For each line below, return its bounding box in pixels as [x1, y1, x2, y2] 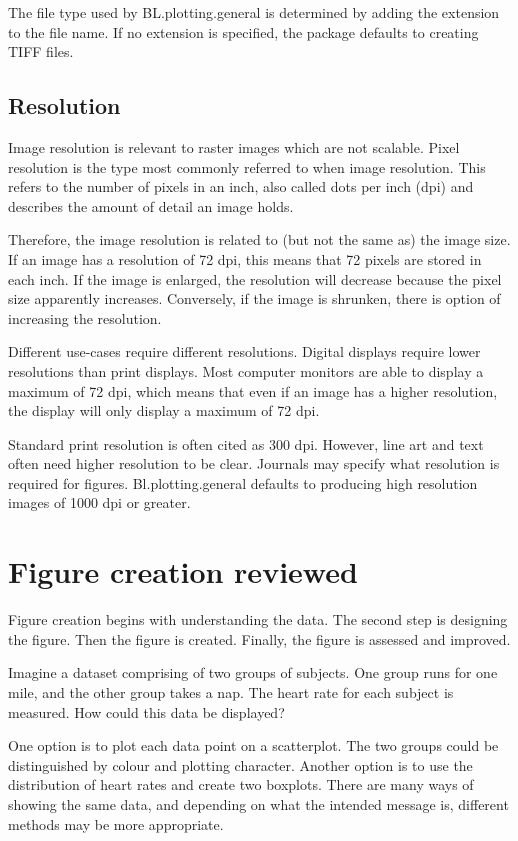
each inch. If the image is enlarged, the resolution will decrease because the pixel [8, 268, 502, 289]
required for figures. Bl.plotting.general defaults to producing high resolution [8, 472, 478, 493]
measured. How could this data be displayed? [8, 701, 285, 722]
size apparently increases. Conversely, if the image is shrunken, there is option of [8, 288, 501, 309]
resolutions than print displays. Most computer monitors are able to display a [8, 360, 484, 381]
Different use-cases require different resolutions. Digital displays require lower [8, 341, 481, 362]
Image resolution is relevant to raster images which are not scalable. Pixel [8, 136, 460, 157]
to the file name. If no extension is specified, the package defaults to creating [8, 21, 479, 42]
